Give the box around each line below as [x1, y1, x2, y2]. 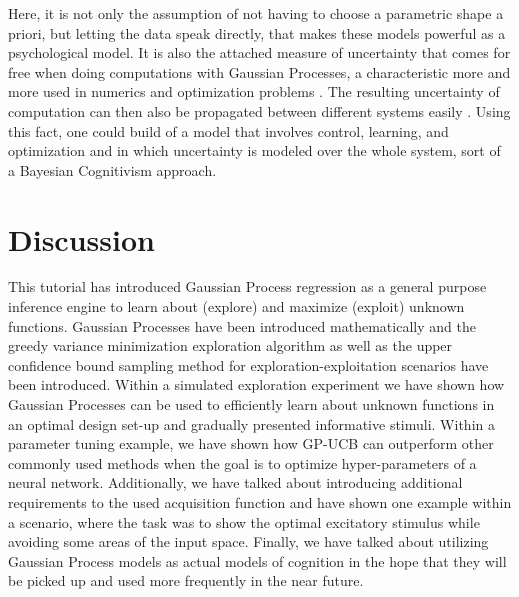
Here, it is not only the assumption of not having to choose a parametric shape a [8, 3, 504, 23]
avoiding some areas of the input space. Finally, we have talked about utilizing [8, 531, 489, 552]
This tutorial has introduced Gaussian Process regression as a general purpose [8, 276, 487, 297]
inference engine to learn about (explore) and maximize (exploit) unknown [8, 296, 465, 317]
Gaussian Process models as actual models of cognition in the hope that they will [8, 550, 507, 571]
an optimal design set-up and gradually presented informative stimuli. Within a [8, 413, 495, 434]
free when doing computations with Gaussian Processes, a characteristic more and [8, 61, 511, 82]
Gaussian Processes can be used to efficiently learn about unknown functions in [8, 394, 495, 415]
